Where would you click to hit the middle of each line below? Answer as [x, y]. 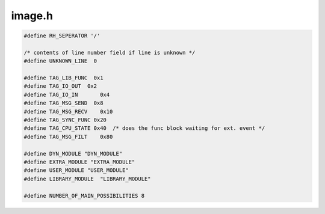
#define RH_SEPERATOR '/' [62, 36]
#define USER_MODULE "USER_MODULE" [76, 170]
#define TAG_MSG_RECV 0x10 [68, 112]
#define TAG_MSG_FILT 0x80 [68, 136]
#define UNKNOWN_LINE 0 [60, 61]
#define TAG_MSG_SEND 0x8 [63, 103]
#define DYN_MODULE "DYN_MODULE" [73, 154]
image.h [32, 16]
